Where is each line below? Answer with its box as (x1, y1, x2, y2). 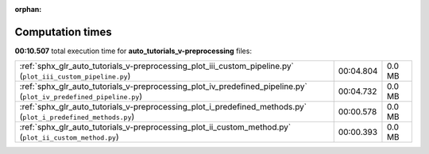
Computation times (14, 25, 112, 39)
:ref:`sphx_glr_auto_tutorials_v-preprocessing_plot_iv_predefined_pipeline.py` (19, 81, 307, 92)
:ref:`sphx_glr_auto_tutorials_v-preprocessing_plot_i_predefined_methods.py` (19, 102, 307, 113)
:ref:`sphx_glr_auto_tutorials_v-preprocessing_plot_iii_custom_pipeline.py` (19, 60, 294, 71)
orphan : (14, 5, 42, 13)
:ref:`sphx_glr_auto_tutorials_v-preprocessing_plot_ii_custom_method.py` (19, 121, 292, 133)
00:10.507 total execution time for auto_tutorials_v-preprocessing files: (14, 46, 252, 56)
